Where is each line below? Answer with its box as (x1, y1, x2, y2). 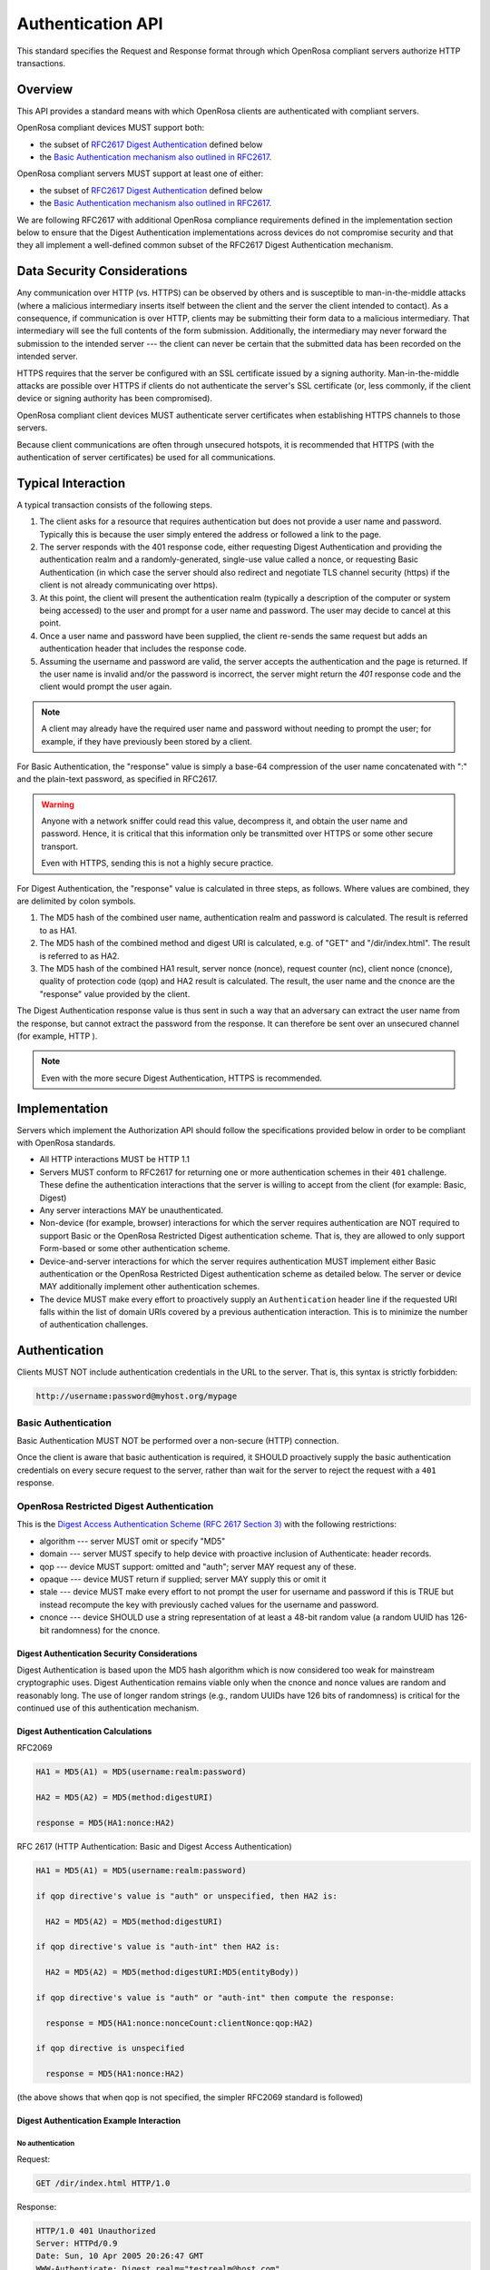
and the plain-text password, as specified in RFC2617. (16, 774, 218, 785)
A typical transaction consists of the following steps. (16, 499, 213, 510)
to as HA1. (39, 924, 77, 935)
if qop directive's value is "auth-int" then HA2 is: (35, 1941, 280, 1952)
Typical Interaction (16, 475, 126, 490)
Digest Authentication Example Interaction (16, 2116, 181, 2127)
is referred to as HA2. (39, 950, 120, 962)
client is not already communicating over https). (39, 579, 218, 590)
